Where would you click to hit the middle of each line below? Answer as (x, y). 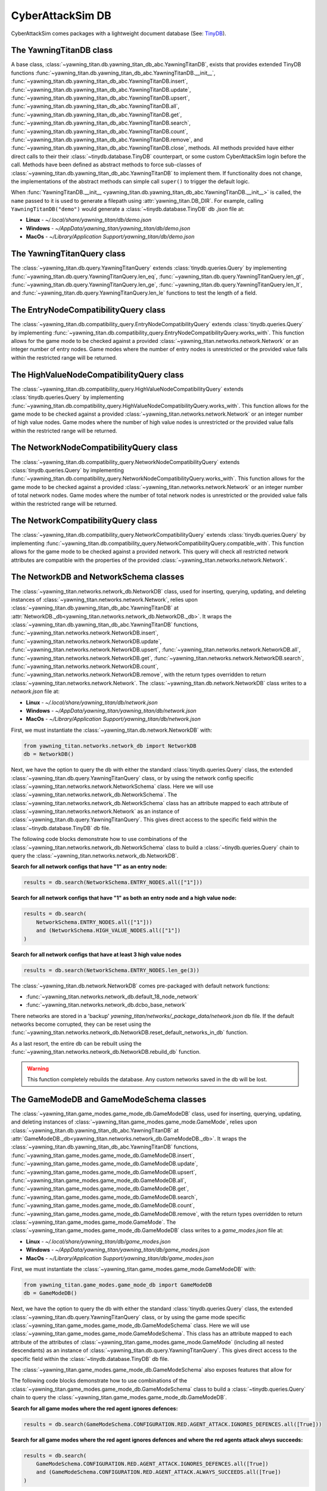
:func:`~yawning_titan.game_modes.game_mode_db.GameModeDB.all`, (99, 1180)
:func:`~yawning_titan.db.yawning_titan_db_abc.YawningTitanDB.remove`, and (107, 140)
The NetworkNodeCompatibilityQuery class (94, 448)
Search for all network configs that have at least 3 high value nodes (96, 954)
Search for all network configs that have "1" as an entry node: (89, 867)
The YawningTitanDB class (62, 50)
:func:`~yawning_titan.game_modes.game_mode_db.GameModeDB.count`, (103, 1205)
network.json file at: (35, 691)
